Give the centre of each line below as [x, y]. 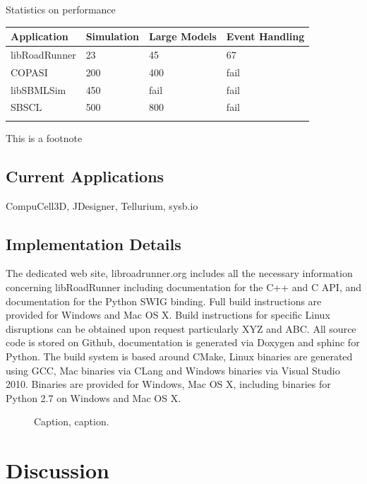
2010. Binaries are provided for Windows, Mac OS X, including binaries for [168, 384]
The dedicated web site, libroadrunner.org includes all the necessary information [179, 273]
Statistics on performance [61, 9]
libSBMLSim [38, 89]
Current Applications [85, 176]
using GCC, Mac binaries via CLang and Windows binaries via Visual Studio [173, 370]
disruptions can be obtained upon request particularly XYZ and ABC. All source [181, 328]
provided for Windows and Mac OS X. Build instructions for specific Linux [168, 315]
